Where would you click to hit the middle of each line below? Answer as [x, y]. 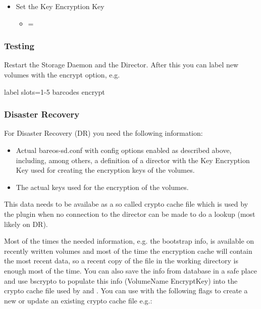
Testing [19, 46]
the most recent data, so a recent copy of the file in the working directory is [121, 261]
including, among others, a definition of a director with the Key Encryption [133, 160]
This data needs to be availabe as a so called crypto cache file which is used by [126, 204]
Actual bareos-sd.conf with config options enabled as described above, [124, 150]
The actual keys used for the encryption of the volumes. [102, 187]
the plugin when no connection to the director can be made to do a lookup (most [130, 214]
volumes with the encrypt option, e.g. [62, 74]
